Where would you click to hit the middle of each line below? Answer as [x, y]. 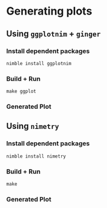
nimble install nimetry [36, 156]
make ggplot [21, 92]
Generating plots [49, 11]
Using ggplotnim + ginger [53, 34]
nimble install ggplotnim [39, 63]
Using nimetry [33, 126]
